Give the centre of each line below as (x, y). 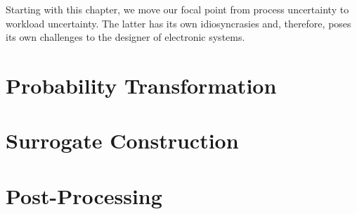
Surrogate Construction (122, 140)
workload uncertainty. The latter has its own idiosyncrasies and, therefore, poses (178, 23)
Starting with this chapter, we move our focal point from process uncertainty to (177, 9)
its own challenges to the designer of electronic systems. (125, 37)
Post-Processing (84, 195)
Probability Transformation (141, 85)
